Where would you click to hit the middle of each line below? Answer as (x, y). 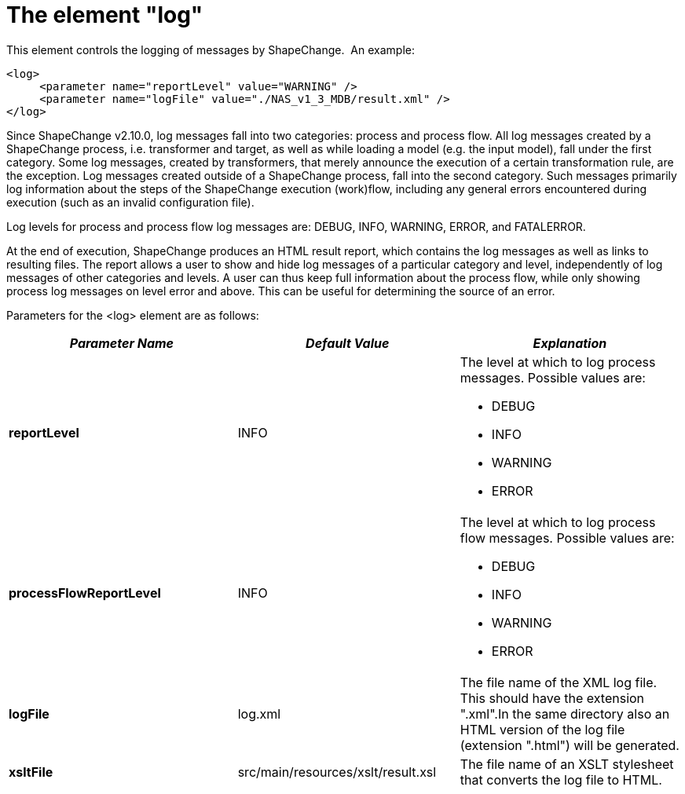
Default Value (348, 343)
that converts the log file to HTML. (561, 779)
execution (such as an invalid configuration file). (130, 202)
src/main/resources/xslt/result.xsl (337, 772)
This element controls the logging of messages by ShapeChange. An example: (211, 49)
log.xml (259, 714)
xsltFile (31, 772)
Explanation (570, 343)
